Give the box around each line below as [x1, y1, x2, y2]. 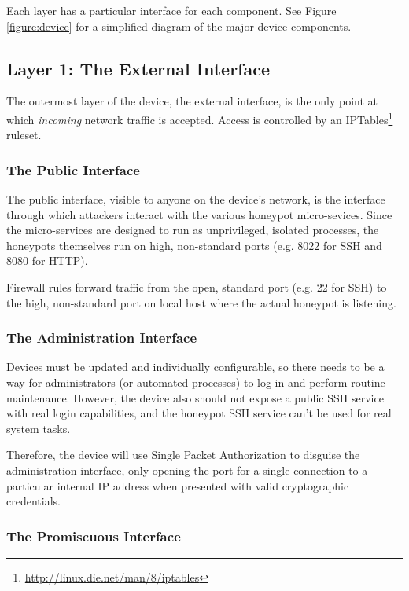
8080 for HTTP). [6, 252, 88, 269]
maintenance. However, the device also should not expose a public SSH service [6, 389, 384, 406]
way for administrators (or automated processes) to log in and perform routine [6, 374, 385, 391]
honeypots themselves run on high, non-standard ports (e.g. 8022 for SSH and [6, 237, 382, 253]
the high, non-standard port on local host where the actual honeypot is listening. [6, 294, 396, 310]
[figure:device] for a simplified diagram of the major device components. [6, 17, 352, 34]
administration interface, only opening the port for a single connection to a [6, 461, 368, 478]
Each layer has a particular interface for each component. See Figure [6, 2, 337, 18]
